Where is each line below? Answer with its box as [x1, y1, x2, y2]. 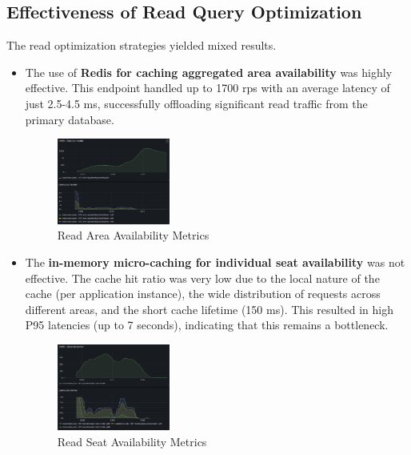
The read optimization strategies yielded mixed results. [6, 37, 277, 54]
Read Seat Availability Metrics [57, 433, 207, 449]
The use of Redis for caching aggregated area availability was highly [25, 63, 393, 80]
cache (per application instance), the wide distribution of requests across [25, 285, 381, 302]
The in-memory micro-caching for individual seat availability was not [25, 254, 405, 271]
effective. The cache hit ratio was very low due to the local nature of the [25, 269, 380, 286]
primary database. [25, 111, 114, 127]
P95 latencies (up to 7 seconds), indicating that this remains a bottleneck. [25, 316, 389, 333]
